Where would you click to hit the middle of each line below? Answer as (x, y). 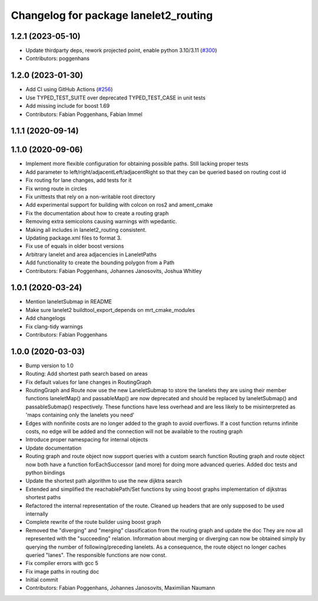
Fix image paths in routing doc (62, 572)
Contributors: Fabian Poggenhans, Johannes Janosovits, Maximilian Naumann (120, 588)
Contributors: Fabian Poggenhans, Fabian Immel (84, 114)
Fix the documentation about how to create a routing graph (97, 213)
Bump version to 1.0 (49, 366)
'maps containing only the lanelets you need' (80, 415)
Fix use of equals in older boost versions (75, 246)
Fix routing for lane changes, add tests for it (79, 180)
